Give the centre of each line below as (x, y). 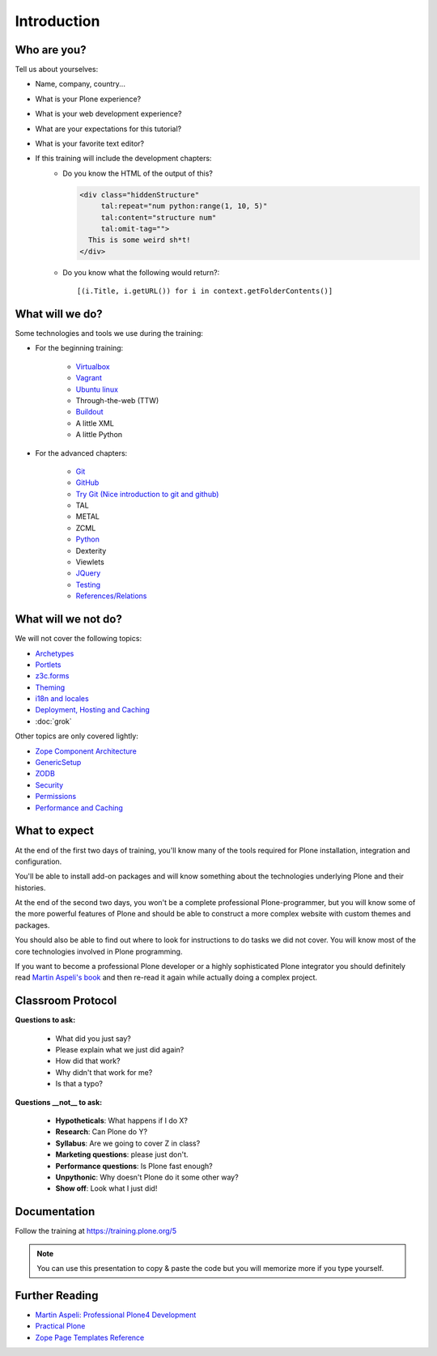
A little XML (95, 423)
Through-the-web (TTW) (117, 400)
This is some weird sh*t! (139, 240)
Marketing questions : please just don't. (122, 1154)
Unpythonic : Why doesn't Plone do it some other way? (147, 1177)
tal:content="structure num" (159, 217)
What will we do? (59, 314)
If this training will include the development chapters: (123, 159)
